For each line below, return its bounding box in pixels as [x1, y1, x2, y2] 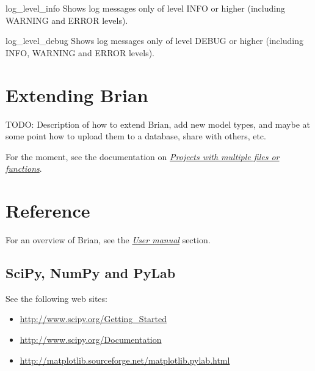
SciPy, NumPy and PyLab [5, 263, 176, 282]
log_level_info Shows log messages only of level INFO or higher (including [5, 2, 285, 14]
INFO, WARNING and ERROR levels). [5, 46, 155, 59]
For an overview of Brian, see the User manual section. [5, 233, 211, 246]
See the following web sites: [5, 292, 107, 304]
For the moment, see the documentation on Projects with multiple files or [5, 150, 280, 163]
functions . [5, 162, 42, 175]
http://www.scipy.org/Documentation [20, 332, 162, 345]
